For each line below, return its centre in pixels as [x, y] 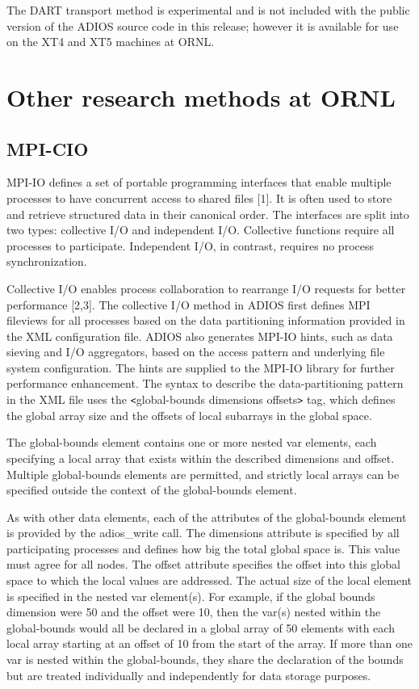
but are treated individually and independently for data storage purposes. [189, 675]
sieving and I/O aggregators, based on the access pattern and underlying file [196, 352]
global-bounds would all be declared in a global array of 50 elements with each [201, 627]
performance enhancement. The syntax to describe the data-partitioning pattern [205, 383]
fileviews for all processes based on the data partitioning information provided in [206, 320]
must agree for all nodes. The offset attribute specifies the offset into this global [203, 564]
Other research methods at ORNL [201, 97]
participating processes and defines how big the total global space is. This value [203, 548]
